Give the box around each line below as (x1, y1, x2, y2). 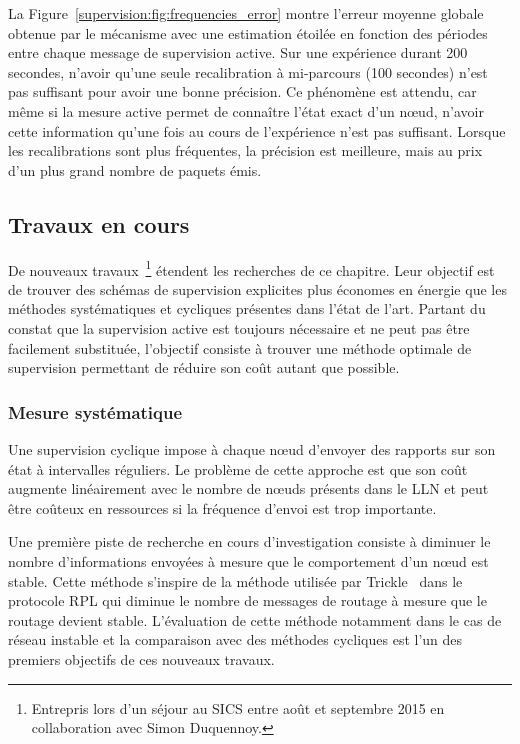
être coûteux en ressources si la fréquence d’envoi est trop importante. (8, 497, 437, 518)
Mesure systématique (8, 399, 183, 424)
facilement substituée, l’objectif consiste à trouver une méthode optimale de (8, 337, 472, 358)
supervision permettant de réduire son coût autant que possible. (8, 357, 400, 378)
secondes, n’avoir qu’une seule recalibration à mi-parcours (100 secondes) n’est (8, 61, 488, 82)
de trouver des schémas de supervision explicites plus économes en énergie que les (8, 278, 507, 299)
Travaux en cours (8, 208, 190, 239)
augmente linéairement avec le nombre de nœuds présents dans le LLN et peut (8, 478, 489, 499)
